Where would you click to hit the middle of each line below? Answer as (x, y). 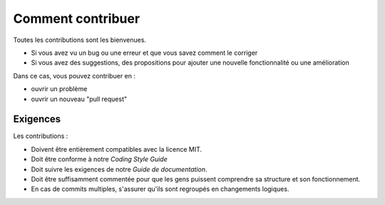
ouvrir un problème (59, 89)
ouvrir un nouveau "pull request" (79, 99)
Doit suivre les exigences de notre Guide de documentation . (119, 169)
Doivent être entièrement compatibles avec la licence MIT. (117, 149)
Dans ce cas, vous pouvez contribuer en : (74, 75)
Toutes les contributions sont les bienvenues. (79, 40)
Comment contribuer (77, 19)
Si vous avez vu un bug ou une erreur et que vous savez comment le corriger (144, 53)
